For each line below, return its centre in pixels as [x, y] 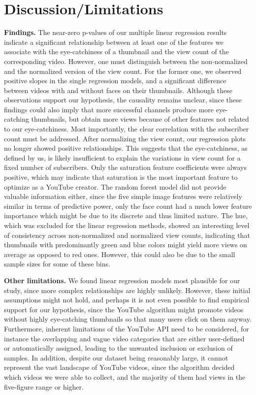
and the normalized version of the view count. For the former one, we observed [123, 71]
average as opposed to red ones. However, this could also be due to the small [120, 254]
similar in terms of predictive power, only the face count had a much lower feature [128, 206]
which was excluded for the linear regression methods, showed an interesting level [127, 225]
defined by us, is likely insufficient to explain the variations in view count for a [122, 157]
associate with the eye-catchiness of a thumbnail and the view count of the [116, 51]
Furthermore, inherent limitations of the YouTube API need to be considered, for [127, 328]
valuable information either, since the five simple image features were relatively [123, 196]
